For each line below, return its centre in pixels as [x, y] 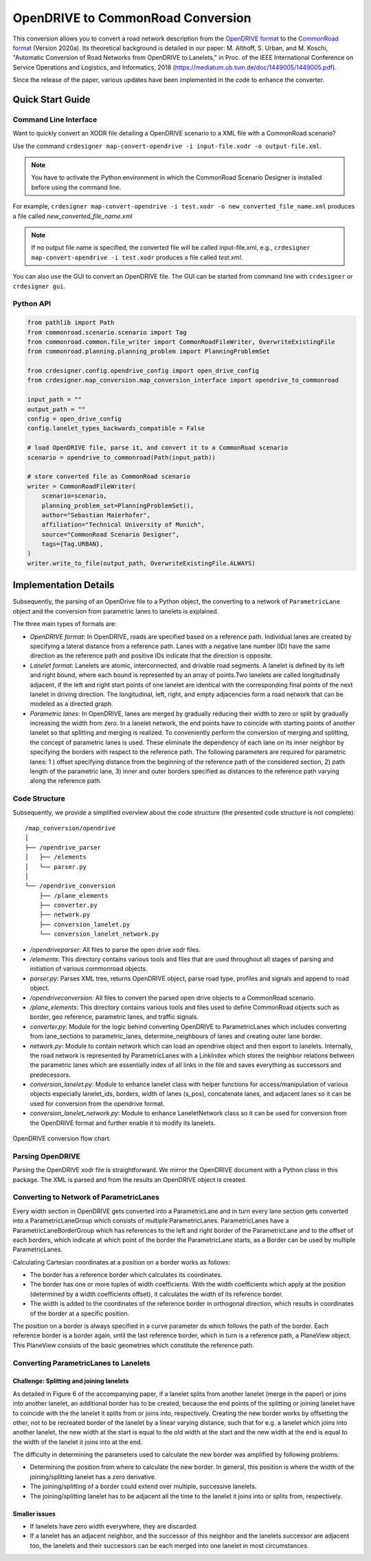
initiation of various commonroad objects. [89, 969]
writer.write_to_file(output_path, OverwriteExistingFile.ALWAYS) [141, 563]
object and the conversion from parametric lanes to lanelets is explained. [116, 611]
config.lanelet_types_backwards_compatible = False [116, 429]
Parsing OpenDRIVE [46, 1156]
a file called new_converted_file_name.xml [72, 216]
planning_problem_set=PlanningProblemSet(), [118, 505]
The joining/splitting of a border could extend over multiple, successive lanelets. [143, 1487]
